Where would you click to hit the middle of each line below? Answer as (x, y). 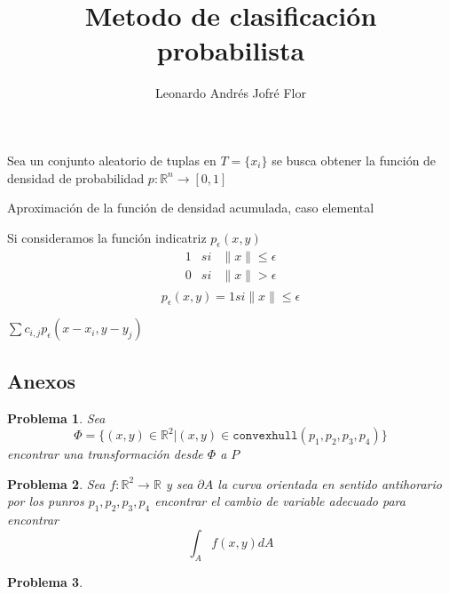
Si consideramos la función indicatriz (107, 237)
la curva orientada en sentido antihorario (330, 483)
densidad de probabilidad (76, 177)
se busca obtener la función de (354, 160)
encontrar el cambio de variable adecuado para (280, 501)
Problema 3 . (45, 581)
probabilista (231, 50)
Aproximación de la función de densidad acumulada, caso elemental (191, 208)
